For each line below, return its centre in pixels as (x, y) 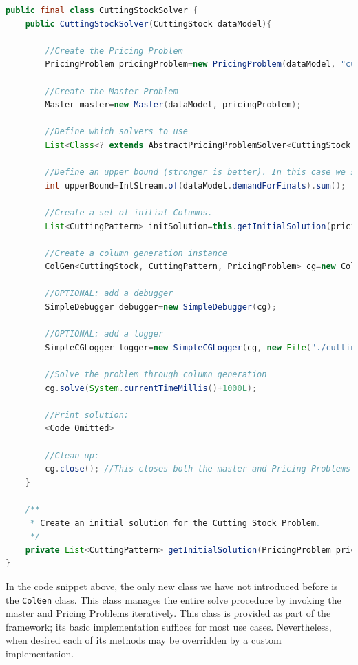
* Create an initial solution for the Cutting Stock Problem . (176, 523)
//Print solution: (87, 415)
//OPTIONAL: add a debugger (109, 294)
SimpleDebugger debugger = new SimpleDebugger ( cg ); (161, 307)
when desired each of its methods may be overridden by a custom (144, 640)
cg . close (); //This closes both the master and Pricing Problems (198, 469)
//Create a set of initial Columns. (129, 212)
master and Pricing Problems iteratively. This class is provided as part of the (168, 613)
